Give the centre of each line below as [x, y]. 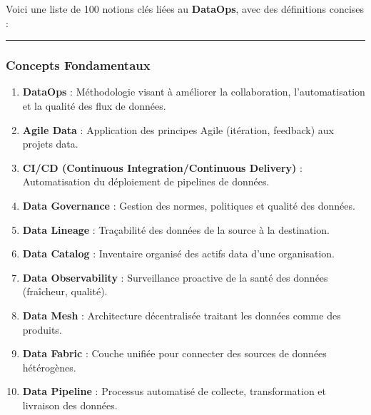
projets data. [50, 144]
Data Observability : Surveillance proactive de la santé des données [175, 277]
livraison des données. [70, 405]
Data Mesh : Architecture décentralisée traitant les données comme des [182, 315]
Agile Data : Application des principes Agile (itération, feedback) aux [178, 129]
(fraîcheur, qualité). [65, 291]
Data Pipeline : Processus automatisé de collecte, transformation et [174, 391]
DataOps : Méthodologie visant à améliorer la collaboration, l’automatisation [194, 92]
